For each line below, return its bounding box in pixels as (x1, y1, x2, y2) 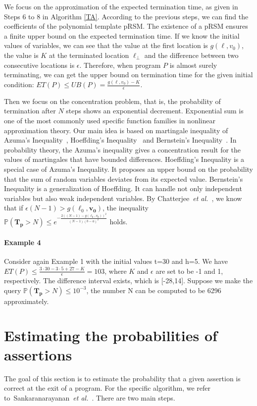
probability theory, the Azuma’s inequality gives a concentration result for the (4, 144, 241, 154)
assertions (4, 344, 72, 364)
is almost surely (169, 59, 217, 70)
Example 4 (4, 237, 41, 247)
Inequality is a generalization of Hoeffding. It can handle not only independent (4, 183, 242, 194)
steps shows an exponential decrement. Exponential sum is (66, 105, 244, 116)
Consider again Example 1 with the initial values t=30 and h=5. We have (4, 255, 228, 266)
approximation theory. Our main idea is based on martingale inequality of (4, 125, 228, 135)
